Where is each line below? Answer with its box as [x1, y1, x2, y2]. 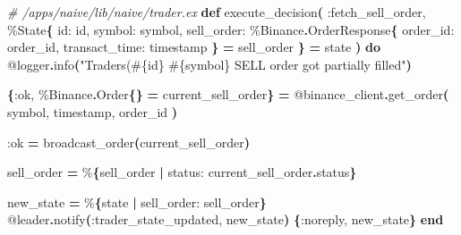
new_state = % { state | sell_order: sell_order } [7, 192, 267, 211]
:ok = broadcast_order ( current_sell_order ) [7, 132, 250, 151]
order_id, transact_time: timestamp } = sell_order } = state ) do [7, 38, 380, 56]
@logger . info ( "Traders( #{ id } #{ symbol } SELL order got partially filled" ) [7, 55, 412, 73]
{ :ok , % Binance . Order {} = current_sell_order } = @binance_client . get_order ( [7, 85, 449, 104]
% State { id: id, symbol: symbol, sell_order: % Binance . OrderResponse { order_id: [7, 20, 455, 38]
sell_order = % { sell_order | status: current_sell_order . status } [7, 163, 357, 181]
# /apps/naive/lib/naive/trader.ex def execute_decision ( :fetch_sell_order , [7, 3, 426, 21]
